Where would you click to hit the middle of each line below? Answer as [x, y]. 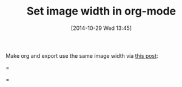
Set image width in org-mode [101, 11]
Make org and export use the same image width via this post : [82, 55]
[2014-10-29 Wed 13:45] [101, 28]
